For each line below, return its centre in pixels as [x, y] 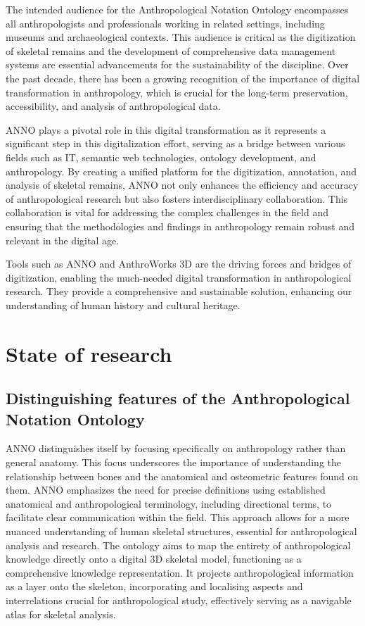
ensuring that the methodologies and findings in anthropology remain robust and [180, 226]
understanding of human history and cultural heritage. [123, 305]
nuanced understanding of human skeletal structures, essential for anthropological [181, 531]
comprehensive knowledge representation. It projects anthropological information [180, 572]
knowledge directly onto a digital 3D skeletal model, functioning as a [154, 559]
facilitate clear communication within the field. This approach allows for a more [178, 517]
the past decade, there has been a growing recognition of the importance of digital [183, 78]
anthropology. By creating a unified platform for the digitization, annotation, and [181, 171]
